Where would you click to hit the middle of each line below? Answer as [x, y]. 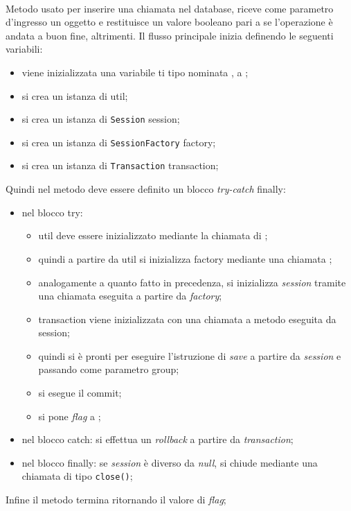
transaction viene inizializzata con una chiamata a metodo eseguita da [187, 319]
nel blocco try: [52, 212]
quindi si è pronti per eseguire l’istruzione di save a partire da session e [190, 355]
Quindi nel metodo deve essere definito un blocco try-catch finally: [146, 189]
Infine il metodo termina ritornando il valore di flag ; [116, 500]
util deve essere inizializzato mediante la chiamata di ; [153, 235]
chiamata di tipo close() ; [77, 476]
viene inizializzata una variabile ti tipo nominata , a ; [135, 72]
